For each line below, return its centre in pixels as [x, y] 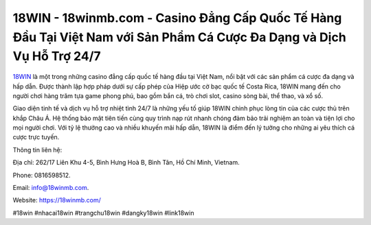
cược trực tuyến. [36, 137]
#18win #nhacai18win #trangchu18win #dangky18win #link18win [103, 213]
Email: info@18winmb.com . [51, 188]
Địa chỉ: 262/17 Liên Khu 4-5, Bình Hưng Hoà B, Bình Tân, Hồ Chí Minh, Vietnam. [126, 163]
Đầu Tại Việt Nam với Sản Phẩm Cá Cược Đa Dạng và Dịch [179, 37]
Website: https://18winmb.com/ [57, 200]
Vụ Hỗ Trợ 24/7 [57, 57]
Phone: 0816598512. [42, 175]
